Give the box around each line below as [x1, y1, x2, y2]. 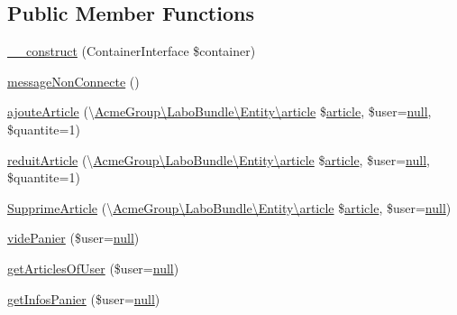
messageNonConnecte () [7, 71, 140, 90]
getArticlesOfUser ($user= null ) [7, 258, 179, 277]
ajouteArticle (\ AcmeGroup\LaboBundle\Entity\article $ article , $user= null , [7, 102, 432, 121]
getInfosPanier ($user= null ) [7, 289, 160, 308]
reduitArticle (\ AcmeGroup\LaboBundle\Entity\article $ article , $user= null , [7, 150, 430, 169]
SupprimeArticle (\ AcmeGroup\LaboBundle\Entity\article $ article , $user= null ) [7, 198, 452, 217]
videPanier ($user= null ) [7, 228, 140, 247]
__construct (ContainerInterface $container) [7, 42, 256, 60]
